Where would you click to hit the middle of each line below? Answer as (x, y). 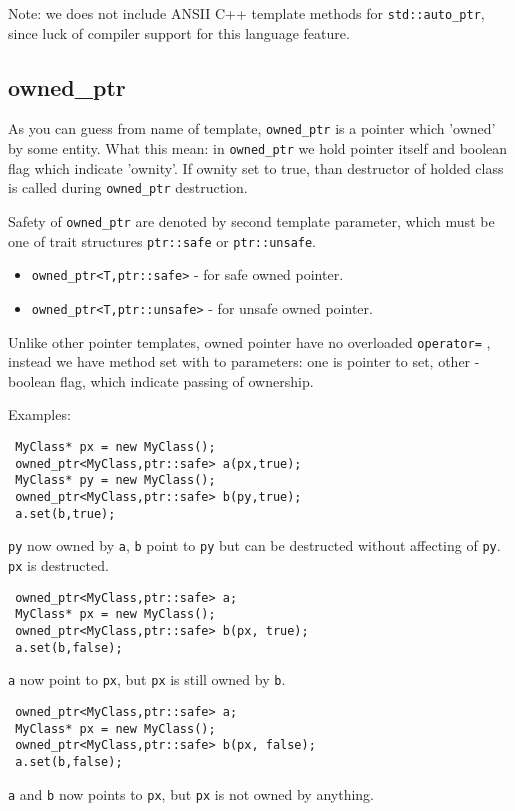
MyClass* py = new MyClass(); (115, 480)
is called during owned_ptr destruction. (128, 187)
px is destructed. (58, 565)
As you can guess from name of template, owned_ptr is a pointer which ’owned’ (252, 128)
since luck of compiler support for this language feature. (179, 32)
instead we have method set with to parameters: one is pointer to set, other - (244, 361)
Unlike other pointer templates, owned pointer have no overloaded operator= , (249, 341)
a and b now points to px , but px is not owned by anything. (191, 793)
